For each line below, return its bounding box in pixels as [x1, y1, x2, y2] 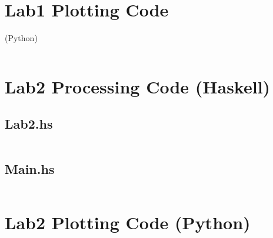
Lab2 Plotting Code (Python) [5, 210, 251, 234]
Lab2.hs [5, 115, 53, 133]
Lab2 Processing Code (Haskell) [5, 74, 271, 98]
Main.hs [5, 159, 55, 177]
